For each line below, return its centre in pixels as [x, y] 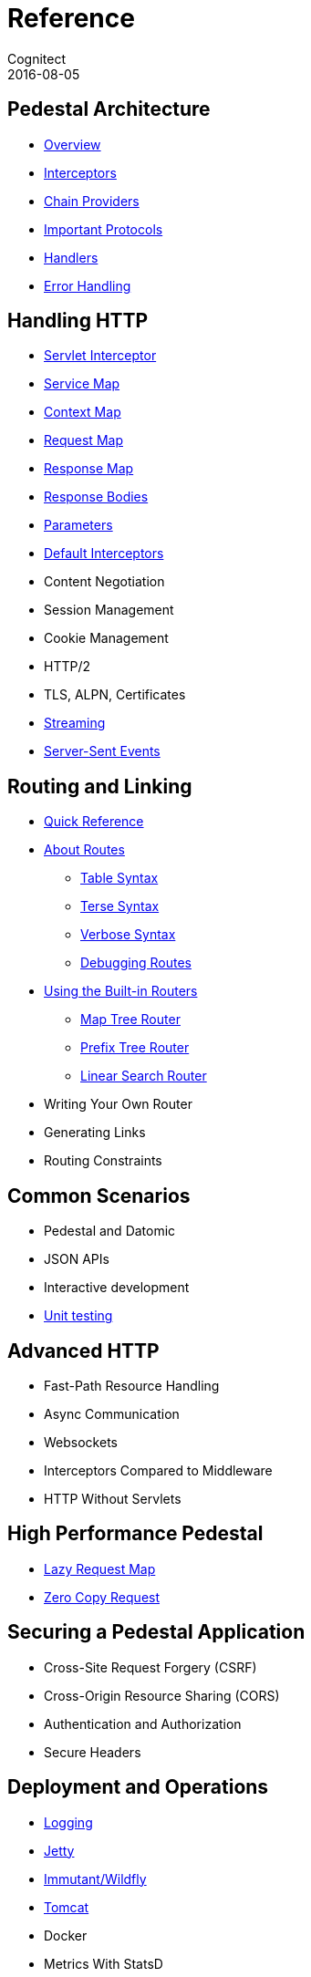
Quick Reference [94, 822]
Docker [66, 1935]
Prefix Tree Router [135, 1048]
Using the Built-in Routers [121, 991]
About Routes [84, 850]
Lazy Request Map [100, 1568]
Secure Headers [93, 1752]
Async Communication [112, 1413]
